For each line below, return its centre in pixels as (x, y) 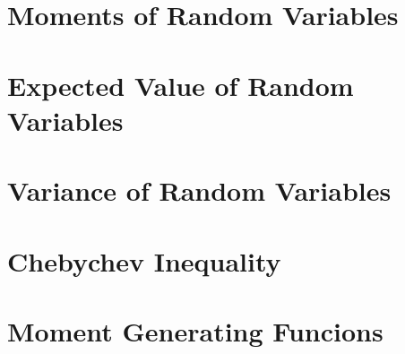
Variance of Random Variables (199, 190)
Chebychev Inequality (144, 260)
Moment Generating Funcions (195, 330)
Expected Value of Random (181, 85)
